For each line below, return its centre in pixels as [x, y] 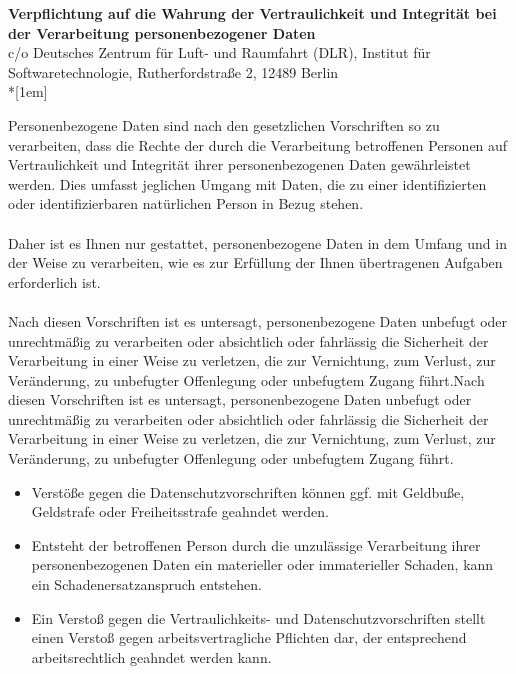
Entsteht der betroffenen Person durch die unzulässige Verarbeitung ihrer [256, 544]
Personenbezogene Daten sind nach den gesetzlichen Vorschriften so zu [224, 124]
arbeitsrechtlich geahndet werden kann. [151, 656]
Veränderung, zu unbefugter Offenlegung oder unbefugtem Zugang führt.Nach [246, 379]
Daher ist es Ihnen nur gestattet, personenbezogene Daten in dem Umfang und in [257, 242]
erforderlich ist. [54, 281]
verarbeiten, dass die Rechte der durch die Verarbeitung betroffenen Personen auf [258, 144]
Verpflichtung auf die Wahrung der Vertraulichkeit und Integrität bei [252, 13]
